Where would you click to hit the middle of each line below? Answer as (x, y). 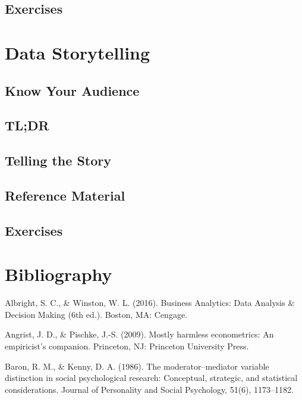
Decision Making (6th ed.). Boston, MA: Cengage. (96, 314)
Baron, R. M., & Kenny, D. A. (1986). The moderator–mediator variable (137, 366)
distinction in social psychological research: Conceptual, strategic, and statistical (151, 378)
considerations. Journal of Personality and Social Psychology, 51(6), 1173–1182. (150, 389)
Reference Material (65, 195)
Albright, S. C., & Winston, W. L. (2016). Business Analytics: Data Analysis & (150, 303)
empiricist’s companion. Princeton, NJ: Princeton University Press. (127, 346)
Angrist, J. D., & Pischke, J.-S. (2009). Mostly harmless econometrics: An (139, 334)
